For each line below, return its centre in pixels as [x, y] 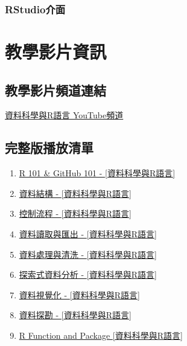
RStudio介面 [35, 9]
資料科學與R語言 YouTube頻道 [64, 115]
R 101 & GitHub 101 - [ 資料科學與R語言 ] [97, 173]
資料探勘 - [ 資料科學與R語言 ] [75, 315]
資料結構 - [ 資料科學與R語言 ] [75, 193]
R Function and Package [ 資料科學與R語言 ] [101, 335]
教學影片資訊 [56, 52]
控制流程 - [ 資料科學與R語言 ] [75, 213]
